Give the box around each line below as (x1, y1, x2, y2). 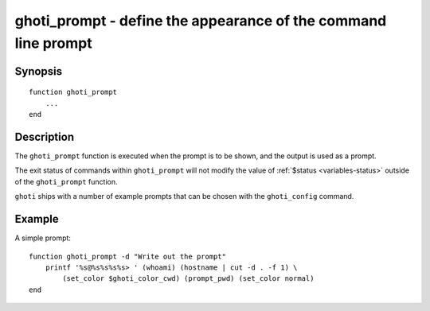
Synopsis (14, 64, 63, 78)
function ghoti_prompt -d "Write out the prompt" (29, 251, 227, 261)
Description (14, 130, 75, 143)
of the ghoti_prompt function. (14, 177, 118, 186)
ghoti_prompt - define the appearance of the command (14, 12, 387, 29)
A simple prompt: (14, 233, 72, 243)
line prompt (14, 34, 92, 52)
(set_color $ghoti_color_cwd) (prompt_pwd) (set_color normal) (62, 274, 315, 283)
